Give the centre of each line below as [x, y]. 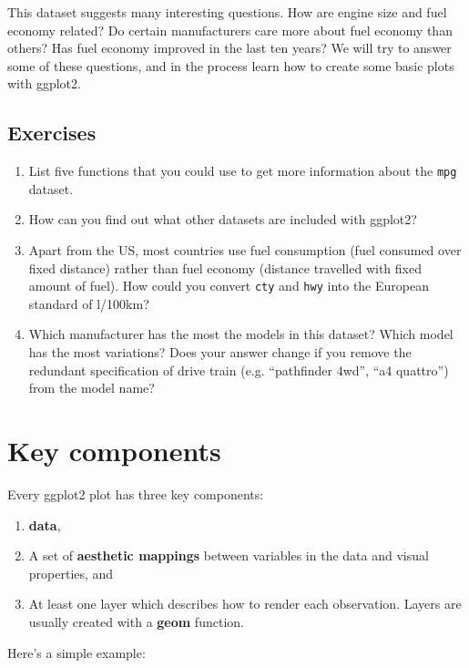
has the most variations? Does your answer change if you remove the [220, 352]
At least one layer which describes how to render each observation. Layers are [245, 604]
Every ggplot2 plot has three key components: [136, 493]
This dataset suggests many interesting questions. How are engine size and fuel [227, 12]
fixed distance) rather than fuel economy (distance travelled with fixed [225, 267]
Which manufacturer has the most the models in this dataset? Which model [241, 334]
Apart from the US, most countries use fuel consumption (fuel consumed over [245, 250]
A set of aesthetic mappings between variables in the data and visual [229, 555]
